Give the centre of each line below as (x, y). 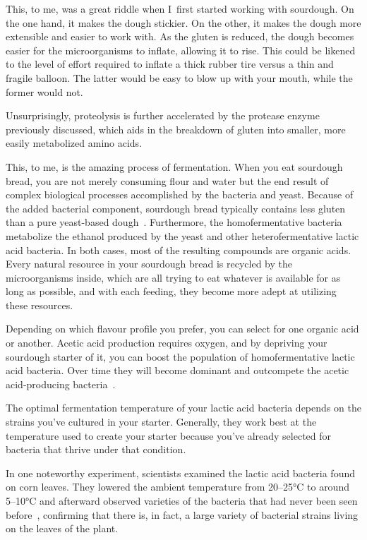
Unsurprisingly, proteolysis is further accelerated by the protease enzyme (163, 115)
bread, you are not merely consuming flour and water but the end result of (167, 180)
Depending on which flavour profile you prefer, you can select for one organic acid (182, 329)
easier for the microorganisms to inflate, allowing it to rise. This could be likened (181, 50)
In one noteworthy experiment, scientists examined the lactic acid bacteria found (180, 473)
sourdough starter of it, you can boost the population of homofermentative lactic (180, 356)
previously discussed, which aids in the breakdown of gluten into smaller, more (176, 129)
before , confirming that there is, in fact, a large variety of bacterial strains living (182, 514)
